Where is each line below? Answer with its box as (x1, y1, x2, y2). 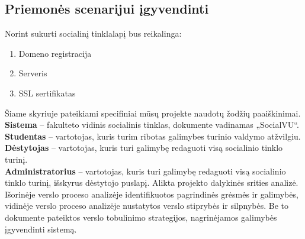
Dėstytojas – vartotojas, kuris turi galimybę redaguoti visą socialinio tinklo (5, 141, 283, 154)
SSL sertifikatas (18, 86, 76, 99)
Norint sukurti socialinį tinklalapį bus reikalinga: (5, 27, 182, 40)
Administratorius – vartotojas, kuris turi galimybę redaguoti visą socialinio (5, 164, 286, 177)
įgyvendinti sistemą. (5, 222, 77, 235)
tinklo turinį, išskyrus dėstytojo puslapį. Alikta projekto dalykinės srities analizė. (5, 176, 298, 189)
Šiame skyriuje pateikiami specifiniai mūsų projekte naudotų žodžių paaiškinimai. (5, 106, 301, 119)
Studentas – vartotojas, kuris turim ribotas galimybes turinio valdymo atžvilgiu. (5, 130, 301, 142)
